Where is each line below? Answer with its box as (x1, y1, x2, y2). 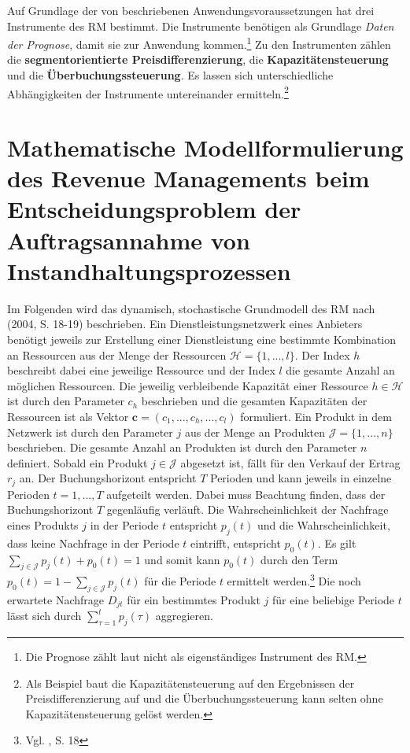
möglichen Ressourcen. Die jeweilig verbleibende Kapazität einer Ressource (7, 377, 368, 393)
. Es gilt (317, 534, 356, 551)
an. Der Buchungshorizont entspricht (19, 470, 197, 486)
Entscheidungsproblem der (7, 193, 301, 225)
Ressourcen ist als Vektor (7, 408, 129, 424)
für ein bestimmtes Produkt (127, 591, 260, 607)
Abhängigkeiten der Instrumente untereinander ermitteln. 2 (7, 83, 289, 102)
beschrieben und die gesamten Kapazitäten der (141, 393, 368, 409)
